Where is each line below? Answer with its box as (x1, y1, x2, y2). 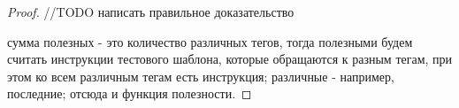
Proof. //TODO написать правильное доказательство (7, 3, 295, 20)
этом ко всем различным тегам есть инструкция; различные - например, (7, 66, 394, 85)
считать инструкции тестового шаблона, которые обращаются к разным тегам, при (7, 50, 453, 68)
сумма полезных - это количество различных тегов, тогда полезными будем (7, 32, 413, 50)
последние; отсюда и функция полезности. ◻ (7, 84, 252, 103)
